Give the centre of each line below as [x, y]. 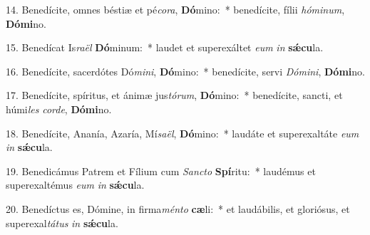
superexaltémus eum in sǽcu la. [75, 185]
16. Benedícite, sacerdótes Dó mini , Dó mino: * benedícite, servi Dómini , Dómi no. [185, 71]
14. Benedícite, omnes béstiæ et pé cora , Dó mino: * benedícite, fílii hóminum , [175, 9]
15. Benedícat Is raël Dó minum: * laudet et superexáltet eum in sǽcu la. [165, 47]
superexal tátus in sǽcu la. [62, 223]
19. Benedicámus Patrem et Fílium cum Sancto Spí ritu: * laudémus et [161, 171]
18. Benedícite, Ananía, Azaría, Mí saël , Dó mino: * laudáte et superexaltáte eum [183, 133]
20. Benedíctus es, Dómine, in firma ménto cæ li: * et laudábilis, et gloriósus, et [178, 208]
